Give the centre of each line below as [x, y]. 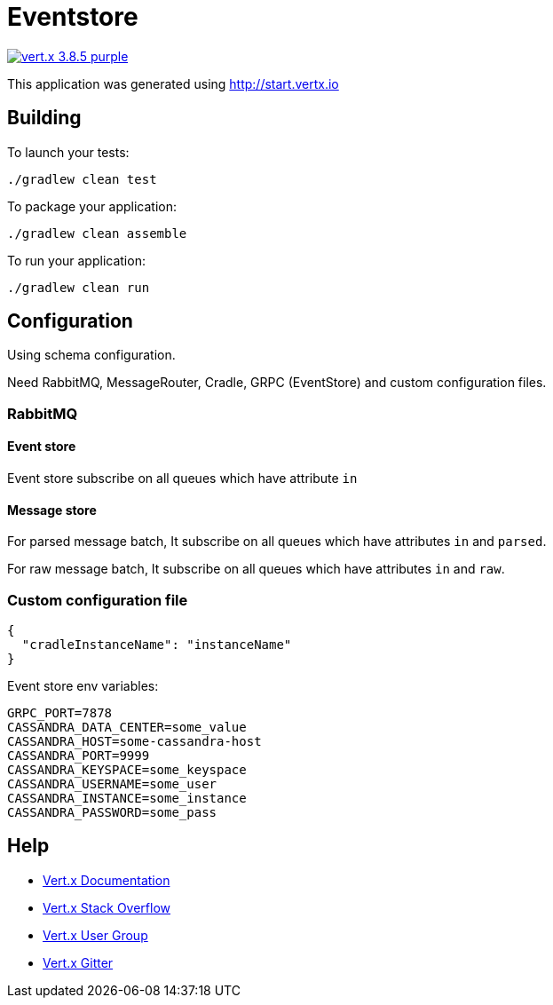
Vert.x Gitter [78, 962]
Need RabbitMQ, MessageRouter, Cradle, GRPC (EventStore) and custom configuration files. [277, 383]
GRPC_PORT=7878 [60, 713]
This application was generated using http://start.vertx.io [173, 83]
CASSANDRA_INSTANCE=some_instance [127, 798]
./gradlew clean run [79, 287]
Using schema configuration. [91, 355]
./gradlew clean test [82, 179]
